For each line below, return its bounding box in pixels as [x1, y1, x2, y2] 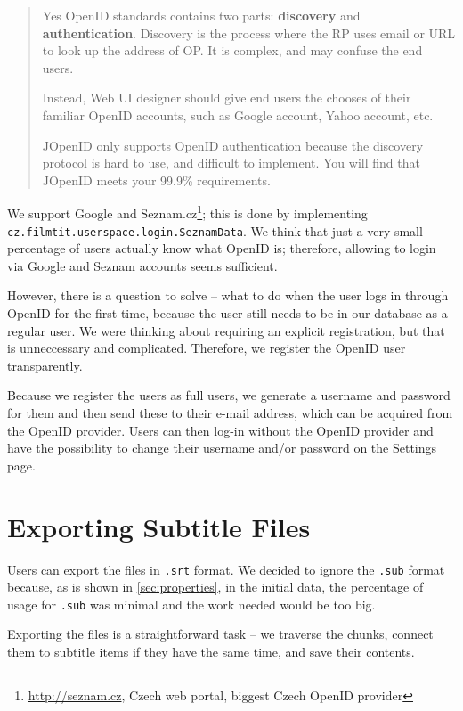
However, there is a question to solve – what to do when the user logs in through [7, 286, 449, 305]
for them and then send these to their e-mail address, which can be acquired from [7, 404, 453, 421]
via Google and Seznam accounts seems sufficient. [7, 256, 278, 274]
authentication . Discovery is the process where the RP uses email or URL [42, 23, 456, 42]
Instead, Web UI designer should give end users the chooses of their [42, 88, 411, 107]
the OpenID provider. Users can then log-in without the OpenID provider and [7, 421, 434, 439]
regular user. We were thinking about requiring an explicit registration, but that [7, 321, 445, 339]
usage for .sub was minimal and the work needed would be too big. [7, 594, 376, 613]
